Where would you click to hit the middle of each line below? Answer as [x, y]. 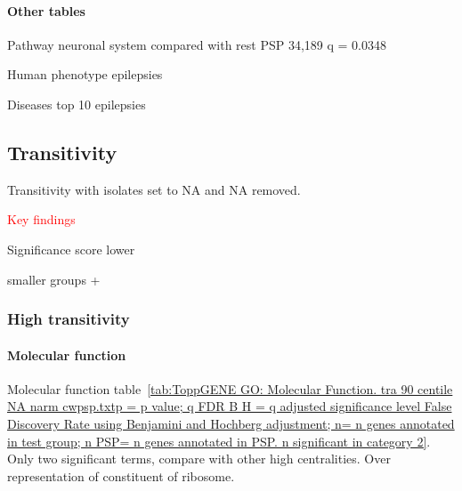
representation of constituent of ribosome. [121, 475]
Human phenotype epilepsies [85, 74]
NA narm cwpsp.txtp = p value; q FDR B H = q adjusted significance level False [230, 406]
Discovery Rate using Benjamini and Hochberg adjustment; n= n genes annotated [231, 423]
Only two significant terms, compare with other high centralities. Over [199, 459]
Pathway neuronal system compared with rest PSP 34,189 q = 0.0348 [197, 44]
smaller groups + [54, 279]
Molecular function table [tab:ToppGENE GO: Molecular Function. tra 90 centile [230, 388]
